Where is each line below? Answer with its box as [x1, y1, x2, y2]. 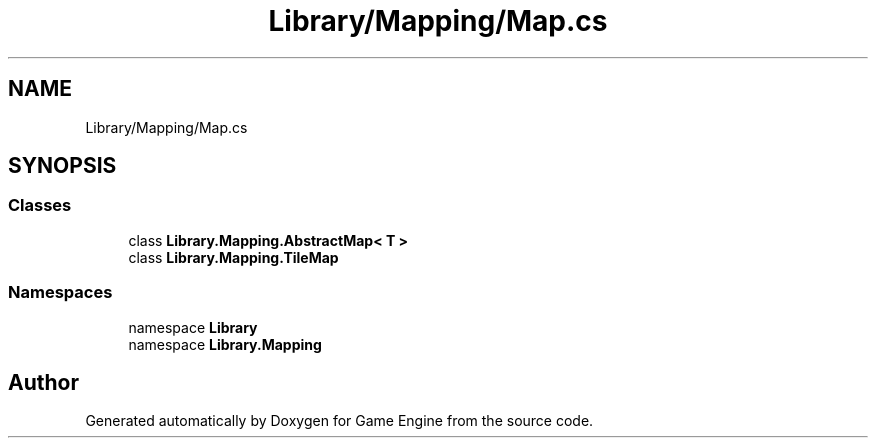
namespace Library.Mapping [128, 335, 322, 353]
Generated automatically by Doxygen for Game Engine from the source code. [85, 412, 594, 430]
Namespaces [8, 282, 113, 303]
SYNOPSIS [8, 153, 117, 179]
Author [8, 369, 79, 395]
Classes [8, 195, 72, 216]
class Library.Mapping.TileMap [128, 248, 339, 266]
